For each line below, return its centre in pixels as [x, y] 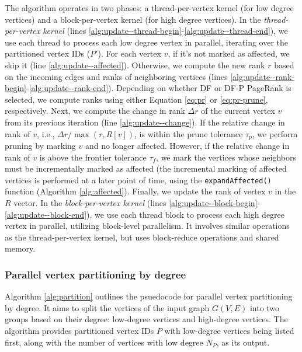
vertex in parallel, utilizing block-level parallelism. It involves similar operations [147, 226]
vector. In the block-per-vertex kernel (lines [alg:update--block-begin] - [137, 203]
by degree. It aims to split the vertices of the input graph [107, 307]
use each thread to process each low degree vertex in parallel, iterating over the [147, 42]
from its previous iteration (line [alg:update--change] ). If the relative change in [145, 122]
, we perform [275, 133]
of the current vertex [238, 111]
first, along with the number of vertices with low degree [104, 342]
